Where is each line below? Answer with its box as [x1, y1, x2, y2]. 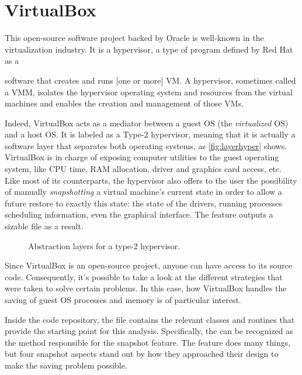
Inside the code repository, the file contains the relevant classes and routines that [5, 313, 295, 325]
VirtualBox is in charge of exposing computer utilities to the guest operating [5, 151, 279, 163]
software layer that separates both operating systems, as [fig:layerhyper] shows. [5, 139, 287, 152]
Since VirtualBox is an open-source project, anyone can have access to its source [5, 259, 292, 271]
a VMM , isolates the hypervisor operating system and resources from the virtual [5, 85, 293, 98]
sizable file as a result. [5, 220, 84, 232]
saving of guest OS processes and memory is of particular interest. [5, 294, 241, 305]
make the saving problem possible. [5, 359, 127, 371]
